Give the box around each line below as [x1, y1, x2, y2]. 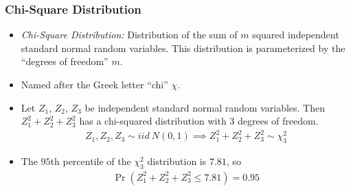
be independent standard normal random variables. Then [84, 100, 325, 114]
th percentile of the [50, 154, 131, 168]
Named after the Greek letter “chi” [21, 77, 168, 91]
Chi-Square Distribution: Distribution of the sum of [21, 27, 238, 42]
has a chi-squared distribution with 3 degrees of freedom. [79, 114, 319, 128]
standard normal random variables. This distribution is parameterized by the [21, 40, 346, 55]
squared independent [252, 27, 339, 42]
